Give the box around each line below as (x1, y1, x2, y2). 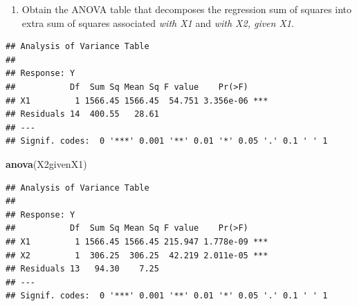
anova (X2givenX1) (6, 156, 87, 171)
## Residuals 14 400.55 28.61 (6, 109, 159, 119)
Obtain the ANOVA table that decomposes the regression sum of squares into (21, 2, 352, 16)
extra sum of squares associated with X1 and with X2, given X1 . (21, 15, 294, 30)
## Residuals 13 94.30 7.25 (6, 264, 159, 274)
